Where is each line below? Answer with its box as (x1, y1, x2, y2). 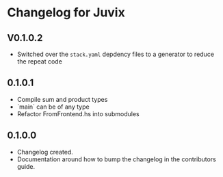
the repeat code (16, 57, 63, 66)
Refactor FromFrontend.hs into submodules (16, 109, 140, 118)
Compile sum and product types (16, 95, 108, 103)
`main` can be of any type (16, 103, 90, 111)
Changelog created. (16, 148, 73, 156)
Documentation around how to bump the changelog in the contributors (16, 155, 217, 163)
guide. (16, 162, 36, 170)
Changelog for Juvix (7, 5, 125, 21)
